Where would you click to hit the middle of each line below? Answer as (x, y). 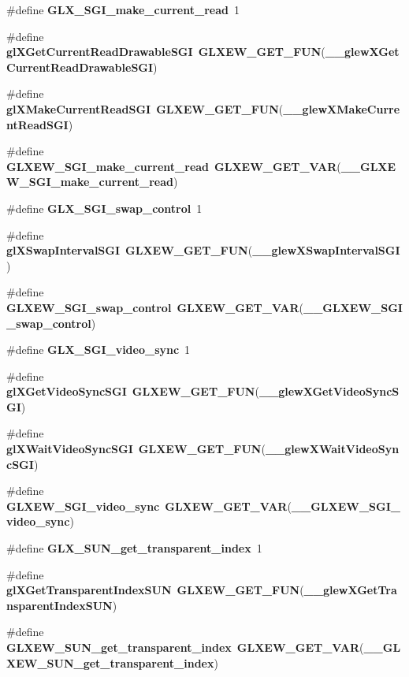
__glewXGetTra (350, 590)
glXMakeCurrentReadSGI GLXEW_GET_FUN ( (145, 108)
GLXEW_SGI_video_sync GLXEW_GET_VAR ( (149, 506)
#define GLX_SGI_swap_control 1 (104, 208)
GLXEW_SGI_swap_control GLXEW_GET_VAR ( (155, 307)
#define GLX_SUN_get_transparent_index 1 (134, 548)
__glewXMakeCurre (342, 108)
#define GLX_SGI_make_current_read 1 (123, 9)
